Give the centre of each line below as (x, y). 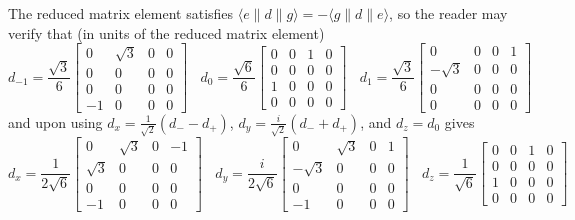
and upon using (55, 121)
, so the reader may (448, 13)
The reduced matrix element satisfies (121, 13)
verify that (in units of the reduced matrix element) (166, 32)
